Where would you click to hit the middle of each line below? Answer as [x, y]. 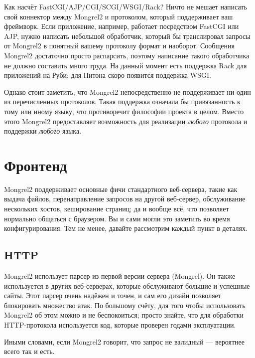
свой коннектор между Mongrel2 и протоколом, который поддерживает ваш [119, 16]
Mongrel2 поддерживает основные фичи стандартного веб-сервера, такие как [121, 189]
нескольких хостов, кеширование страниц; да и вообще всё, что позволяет [117, 209]
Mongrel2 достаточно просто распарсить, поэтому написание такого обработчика [127, 55]
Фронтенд [36, 165]
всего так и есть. [29, 351]
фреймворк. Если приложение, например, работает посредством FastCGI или [122, 26]
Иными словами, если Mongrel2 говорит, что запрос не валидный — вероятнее [124, 341]
